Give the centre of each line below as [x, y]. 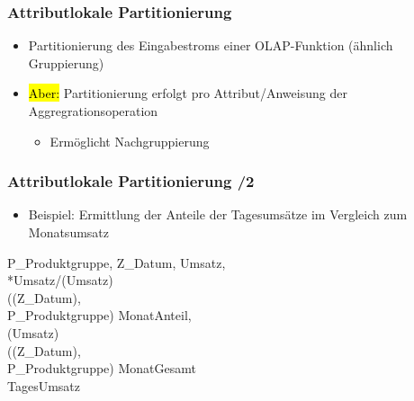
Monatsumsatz [69, 232]
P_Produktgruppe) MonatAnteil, [99, 315]
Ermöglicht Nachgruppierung [130, 141]
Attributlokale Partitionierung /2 [131, 181]
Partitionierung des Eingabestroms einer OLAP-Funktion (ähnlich [211, 45]
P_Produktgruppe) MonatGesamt [102, 368]
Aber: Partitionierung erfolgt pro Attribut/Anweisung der [188, 93]
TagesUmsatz [44, 385]
